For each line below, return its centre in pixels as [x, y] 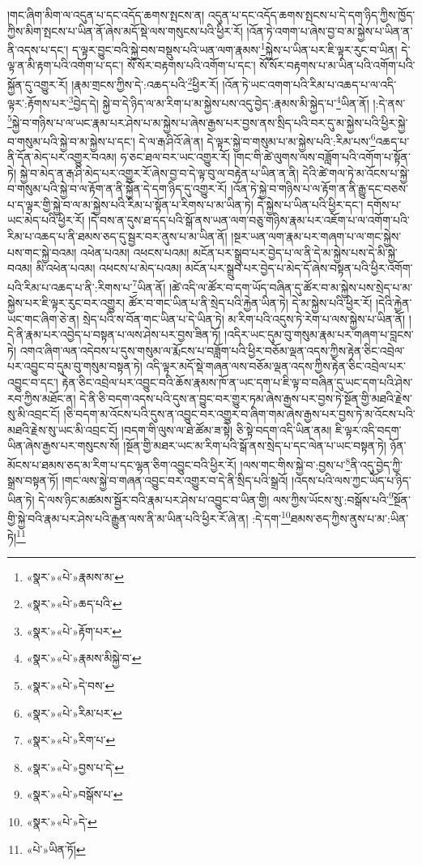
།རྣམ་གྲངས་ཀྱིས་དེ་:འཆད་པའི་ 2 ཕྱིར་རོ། [145, 83]
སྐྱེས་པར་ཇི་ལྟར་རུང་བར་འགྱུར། [66, 303]
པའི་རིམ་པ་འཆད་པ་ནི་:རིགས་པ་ [70, 287]
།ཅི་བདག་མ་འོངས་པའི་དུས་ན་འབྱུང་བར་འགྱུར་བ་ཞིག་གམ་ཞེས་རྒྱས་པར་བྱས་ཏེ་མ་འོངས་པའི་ [239, 414]
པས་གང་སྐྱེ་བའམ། [42, 252]
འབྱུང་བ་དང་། [33, 382]
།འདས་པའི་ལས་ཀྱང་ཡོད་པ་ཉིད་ [352, 480]
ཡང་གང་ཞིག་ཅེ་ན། [43, 318]
